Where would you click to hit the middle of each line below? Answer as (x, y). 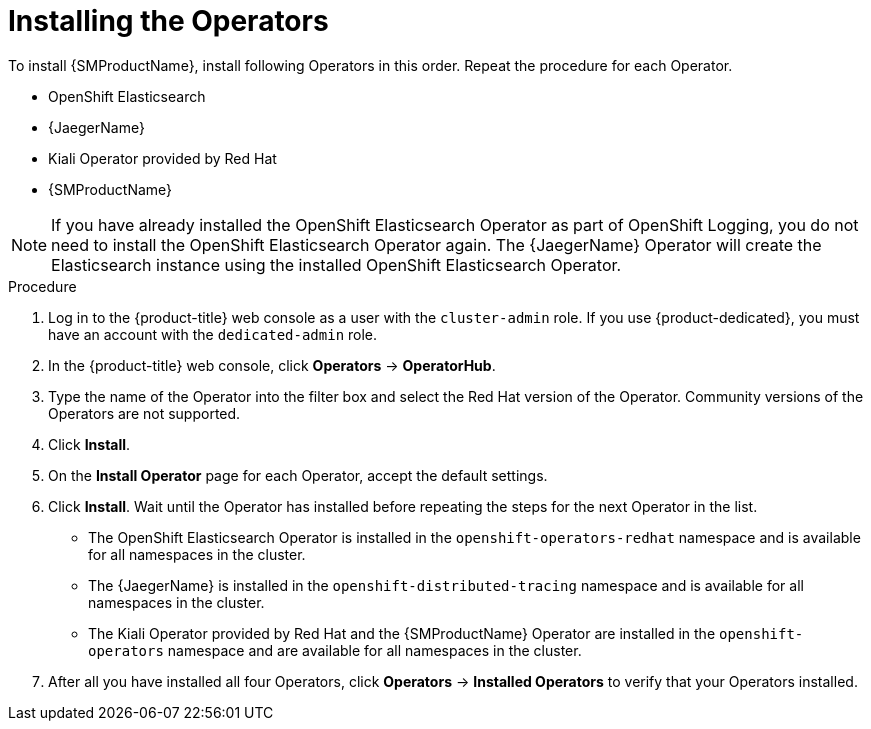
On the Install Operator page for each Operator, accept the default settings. (298, 475)
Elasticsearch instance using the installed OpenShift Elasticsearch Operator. (336, 264)
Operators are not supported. (144, 413)
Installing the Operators (168, 21)
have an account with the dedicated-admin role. (213, 334)
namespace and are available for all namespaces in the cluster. (374, 650)
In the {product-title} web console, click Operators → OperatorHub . (272, 365)
